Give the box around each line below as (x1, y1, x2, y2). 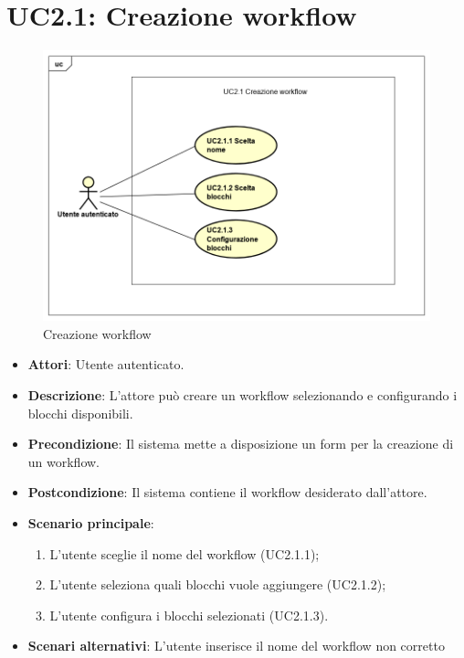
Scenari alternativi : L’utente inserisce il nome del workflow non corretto (27, 636, 445, 655)
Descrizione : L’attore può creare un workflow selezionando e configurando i (27, 386, 458, 405)
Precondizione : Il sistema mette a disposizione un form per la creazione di (27, 434, 454, 453)
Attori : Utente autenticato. (27, 355, 185, 374)
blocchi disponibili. (27, 403, 133, 422)
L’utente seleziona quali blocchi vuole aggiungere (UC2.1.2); (49, 575, 386, 594)
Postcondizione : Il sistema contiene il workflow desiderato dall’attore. (27, 483, 427, 502)
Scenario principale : (27, 514, 154, 532)
